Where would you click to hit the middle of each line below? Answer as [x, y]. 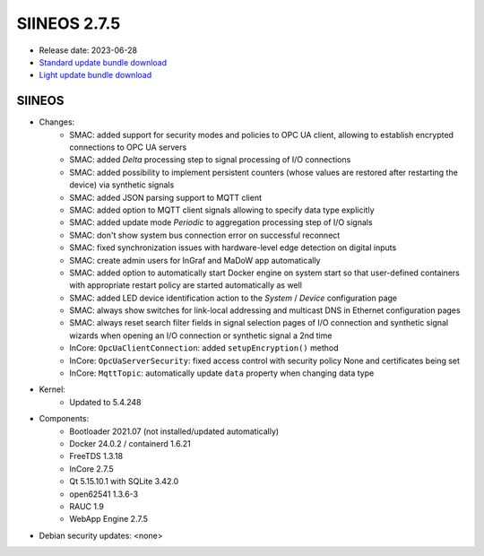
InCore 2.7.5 [91, 469]
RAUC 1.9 [87, 506]
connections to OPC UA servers [128, 147]
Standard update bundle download [103, 62]
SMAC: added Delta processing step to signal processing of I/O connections [210, 160]
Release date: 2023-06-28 [88, 50]
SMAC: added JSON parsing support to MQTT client [165, 197]
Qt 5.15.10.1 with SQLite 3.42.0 [124, 482]
